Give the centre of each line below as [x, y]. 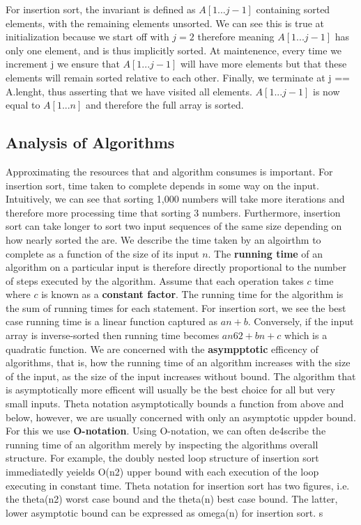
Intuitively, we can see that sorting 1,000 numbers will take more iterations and [175, 199]
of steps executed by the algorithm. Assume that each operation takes [155, 280]
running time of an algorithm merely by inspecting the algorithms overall [162, 444]
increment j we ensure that [63, 64]
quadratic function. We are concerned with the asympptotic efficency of [162, 348]
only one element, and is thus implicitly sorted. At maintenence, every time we [174, 50]
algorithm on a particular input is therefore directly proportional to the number [176, 267]
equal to [23, 105]
